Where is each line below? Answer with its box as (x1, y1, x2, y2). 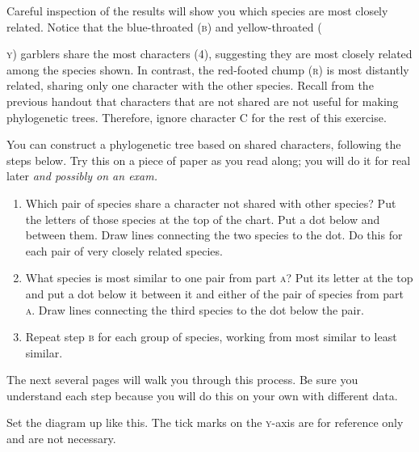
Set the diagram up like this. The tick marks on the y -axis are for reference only (6, 414, 404, 431)
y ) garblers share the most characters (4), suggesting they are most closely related (6, 45, 413, 62)
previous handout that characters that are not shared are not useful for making (6, 92, 399, 109)
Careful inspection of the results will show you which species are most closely (6, 2, 388, 19)
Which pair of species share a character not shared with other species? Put (25, 194, 396, 211)
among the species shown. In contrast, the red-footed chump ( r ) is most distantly (6, 61, 409, 78)
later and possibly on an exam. (6, 167, 157, 184)
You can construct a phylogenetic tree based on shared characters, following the (6, 136, 401, 153)
